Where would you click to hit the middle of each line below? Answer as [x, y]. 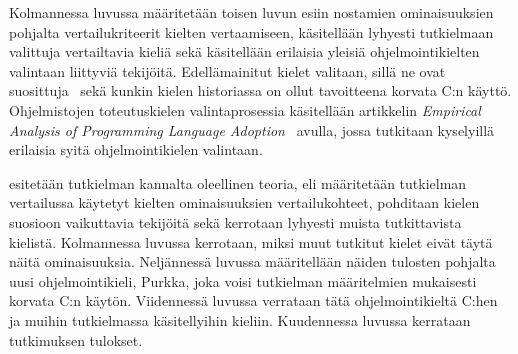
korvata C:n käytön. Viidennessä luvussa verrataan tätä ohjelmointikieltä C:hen [253, 300]
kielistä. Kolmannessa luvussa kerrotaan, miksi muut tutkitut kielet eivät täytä [251, 241]
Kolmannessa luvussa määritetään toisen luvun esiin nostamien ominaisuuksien [251, 12]
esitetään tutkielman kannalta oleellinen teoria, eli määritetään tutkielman [238, 182]
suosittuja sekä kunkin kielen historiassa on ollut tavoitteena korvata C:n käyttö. [260, 90]
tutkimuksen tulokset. [76, 339]
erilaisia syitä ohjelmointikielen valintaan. [136, 149]
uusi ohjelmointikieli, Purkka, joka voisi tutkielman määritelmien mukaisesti [243, 280]
